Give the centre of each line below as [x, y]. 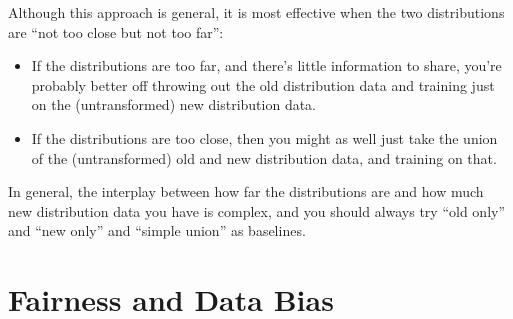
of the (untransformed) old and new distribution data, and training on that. [264, 157]
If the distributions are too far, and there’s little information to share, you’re [266, 65]
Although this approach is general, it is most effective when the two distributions [256, 12]
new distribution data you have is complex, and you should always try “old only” [257, 210]
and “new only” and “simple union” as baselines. [157, 230]
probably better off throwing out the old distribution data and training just [263, 84]
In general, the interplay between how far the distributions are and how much [246, 191]
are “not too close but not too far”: [116, 31]
